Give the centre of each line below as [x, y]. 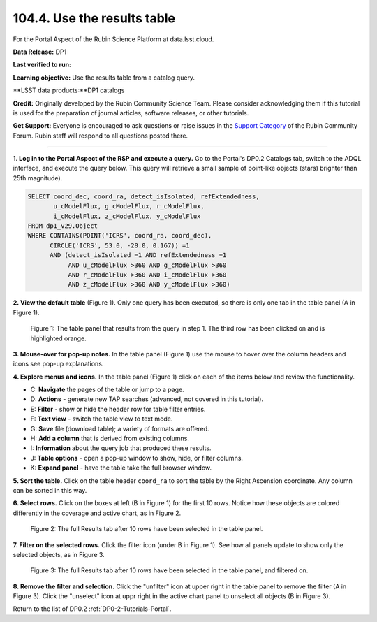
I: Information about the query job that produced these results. [121, 448]
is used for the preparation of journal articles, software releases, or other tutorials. [131, 113]
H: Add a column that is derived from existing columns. [110, 439]
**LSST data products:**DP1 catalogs [69, 90]
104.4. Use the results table [94, 18]
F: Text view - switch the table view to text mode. [102, 419]
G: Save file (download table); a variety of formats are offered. [120, 428]
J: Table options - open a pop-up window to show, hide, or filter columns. [137, 458]
